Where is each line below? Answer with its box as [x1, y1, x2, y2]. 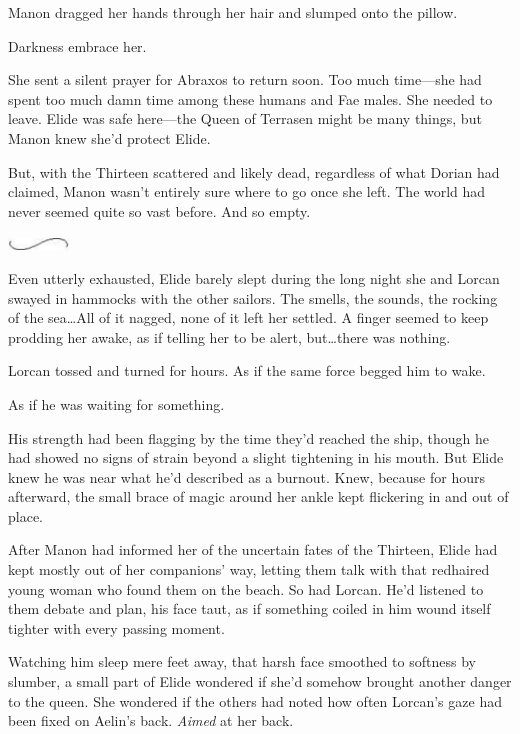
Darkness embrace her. [8, 35, 147, 56]
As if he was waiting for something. [8, 393, 225, 414]
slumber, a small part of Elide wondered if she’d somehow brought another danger [8, 671, 512, 692]
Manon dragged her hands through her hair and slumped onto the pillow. [8, 2, 458, 22]
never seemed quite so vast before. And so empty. [8, 200, 311, 221]
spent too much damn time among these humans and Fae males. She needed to [8, 88, 493, 109]
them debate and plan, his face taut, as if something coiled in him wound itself [8, 598, 491, 619]
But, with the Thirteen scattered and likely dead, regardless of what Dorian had [8, 161, 500, 182]
